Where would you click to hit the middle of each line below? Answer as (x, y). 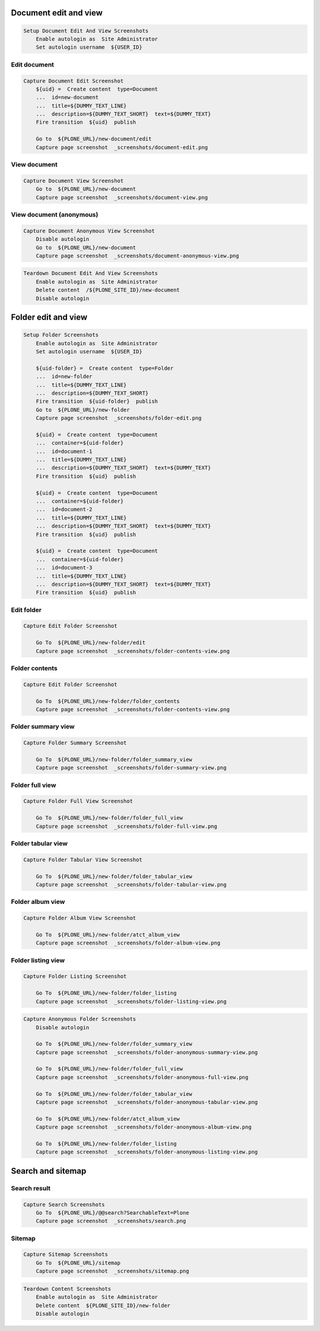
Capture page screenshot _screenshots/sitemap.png (113, 1271)
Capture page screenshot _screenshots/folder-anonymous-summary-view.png (147, 1052)
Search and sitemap (49, 1171)
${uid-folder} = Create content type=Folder (105, 368)
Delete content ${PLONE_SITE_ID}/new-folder (103, 1305)
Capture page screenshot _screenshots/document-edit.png (122, 147)
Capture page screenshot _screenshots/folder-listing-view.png (131, 1001)
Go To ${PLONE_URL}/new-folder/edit (91, 643)
